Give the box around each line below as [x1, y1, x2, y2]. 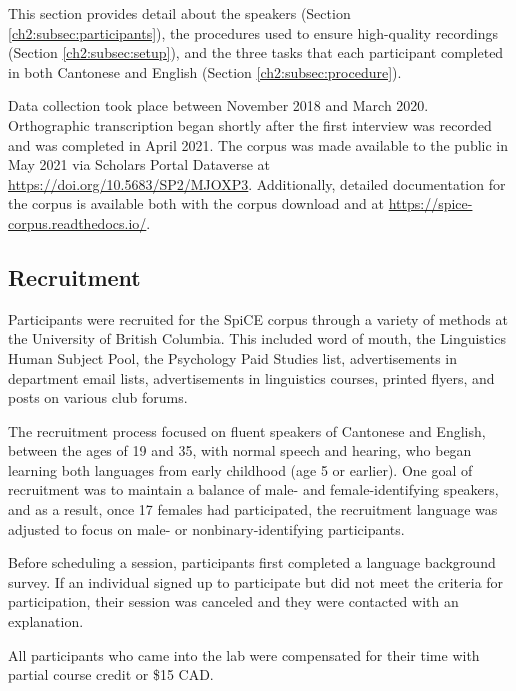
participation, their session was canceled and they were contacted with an [8, 591, 459, 612]
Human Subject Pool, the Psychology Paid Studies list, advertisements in [8, 347, 458, 368]
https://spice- [388, 193, 473, 214]
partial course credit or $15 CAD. [8, 664, 214, 685]
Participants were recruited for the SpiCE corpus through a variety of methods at [8, 308, 508, 329]
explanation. [8, 611, 84, 632]
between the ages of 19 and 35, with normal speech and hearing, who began [8, 440, 472, 461]
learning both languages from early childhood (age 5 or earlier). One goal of [8, 459, 473, 480]
